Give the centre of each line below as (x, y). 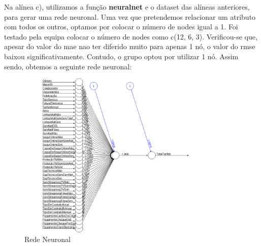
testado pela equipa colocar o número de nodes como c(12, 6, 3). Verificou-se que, (131, 36)
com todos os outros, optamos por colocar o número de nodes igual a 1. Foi (121, 27)
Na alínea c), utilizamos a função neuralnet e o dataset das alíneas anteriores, (127, 7)
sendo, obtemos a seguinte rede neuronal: (68, 66)
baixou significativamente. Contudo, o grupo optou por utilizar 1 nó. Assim (121, 56)
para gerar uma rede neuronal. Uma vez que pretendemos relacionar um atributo (130, 16)
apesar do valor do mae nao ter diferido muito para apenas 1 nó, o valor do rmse (130, 46)
